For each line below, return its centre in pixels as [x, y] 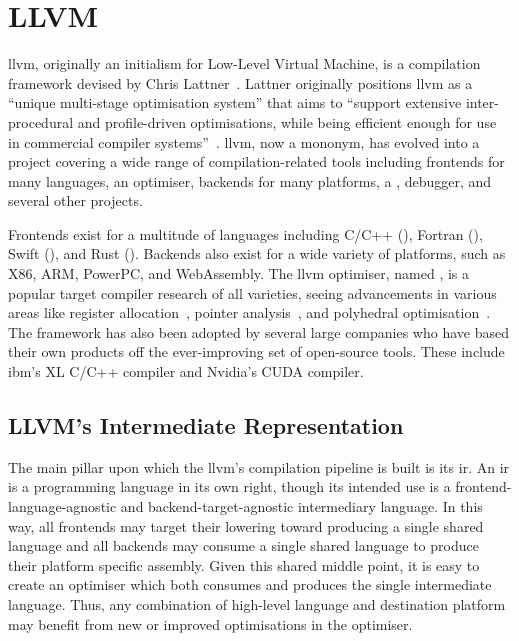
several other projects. [75, 200]
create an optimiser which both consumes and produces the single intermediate [250, 584]
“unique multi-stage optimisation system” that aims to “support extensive [235, 102]
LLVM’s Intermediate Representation [206, 425]
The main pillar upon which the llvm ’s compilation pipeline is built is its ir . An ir [259, 466]
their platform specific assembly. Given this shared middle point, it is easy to [244, 564]
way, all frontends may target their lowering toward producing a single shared [246, 525]
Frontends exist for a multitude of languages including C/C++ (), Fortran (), [245, 233]
